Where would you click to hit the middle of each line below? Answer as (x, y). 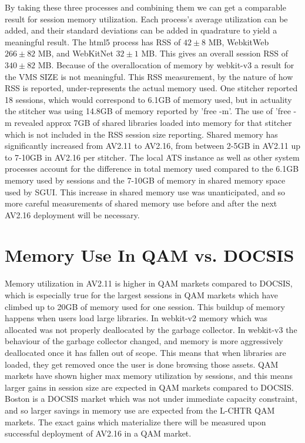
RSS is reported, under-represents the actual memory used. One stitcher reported (151, 88)
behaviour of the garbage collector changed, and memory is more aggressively (144, 341)
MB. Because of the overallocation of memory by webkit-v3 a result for (166, 64)
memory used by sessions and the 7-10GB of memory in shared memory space (145, 180)
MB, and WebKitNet (76, 53)
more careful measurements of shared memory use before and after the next (141, 203)
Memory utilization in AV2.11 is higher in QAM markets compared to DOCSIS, (149, 283)
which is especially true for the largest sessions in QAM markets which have (142, 295)
